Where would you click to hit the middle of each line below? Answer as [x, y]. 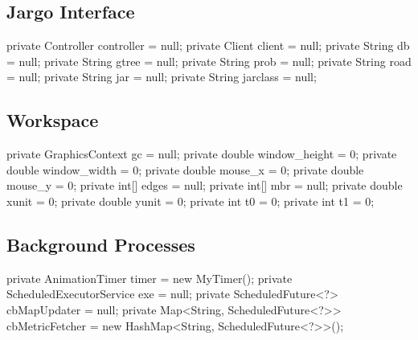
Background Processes [101, 244]
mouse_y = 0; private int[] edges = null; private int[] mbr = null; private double [205, 185]
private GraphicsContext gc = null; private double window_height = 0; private [202, 154]
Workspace [53, 120]
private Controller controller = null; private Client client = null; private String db [208, 45]
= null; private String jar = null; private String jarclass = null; [162, 77]
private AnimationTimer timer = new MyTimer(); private [150, 278]
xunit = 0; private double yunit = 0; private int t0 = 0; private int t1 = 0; [191, 201]
